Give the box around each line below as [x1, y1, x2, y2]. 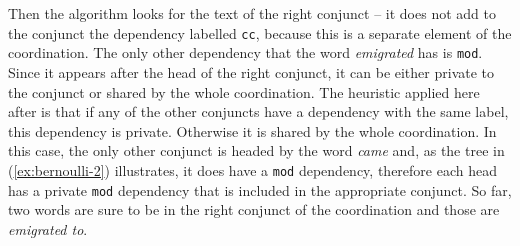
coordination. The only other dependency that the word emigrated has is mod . [8, 42, 483, 63]
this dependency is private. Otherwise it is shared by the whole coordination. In [8, 120, 497, 141]
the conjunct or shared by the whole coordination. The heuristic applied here [8, 81, 480, 102]
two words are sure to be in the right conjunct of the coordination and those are [8, 199, 500, 220]
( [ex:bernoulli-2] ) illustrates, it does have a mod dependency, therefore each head [8, 159, 497, 180]
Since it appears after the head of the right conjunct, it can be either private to [8, 61, 495, 82]
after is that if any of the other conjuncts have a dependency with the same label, [8, 101, 509, 122]
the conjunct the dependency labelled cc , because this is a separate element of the [8, 22, 512, 43]
